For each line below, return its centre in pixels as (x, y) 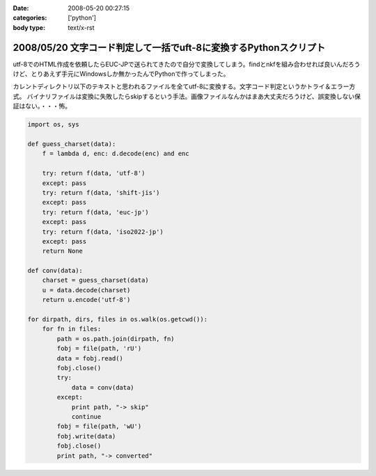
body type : (29, 27)
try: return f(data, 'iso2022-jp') (103, 232)
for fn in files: (72, 329)
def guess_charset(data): (72, 144)
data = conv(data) (103, 387)
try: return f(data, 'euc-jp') (95, 212)
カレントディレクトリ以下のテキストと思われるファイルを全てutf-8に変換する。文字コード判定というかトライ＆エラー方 (184, 86)
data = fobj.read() (90, 358)
